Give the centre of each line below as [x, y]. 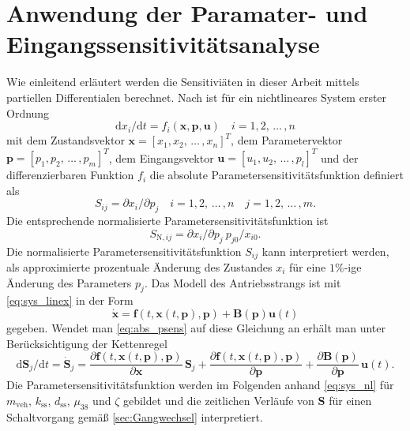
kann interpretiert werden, [325, 251]
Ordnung [28, 112]
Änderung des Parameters [69, 282]
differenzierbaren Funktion [70, 175]
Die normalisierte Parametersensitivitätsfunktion [124, 251]
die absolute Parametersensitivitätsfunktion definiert [276, 175]
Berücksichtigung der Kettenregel [87, 343]
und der [340, 157]
